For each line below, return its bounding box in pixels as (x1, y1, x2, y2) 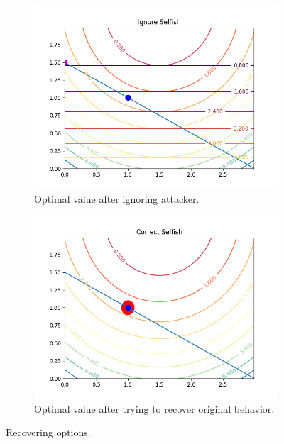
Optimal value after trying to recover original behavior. (34, 401, 275, 416)
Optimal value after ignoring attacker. (34, 191, 200, 206)
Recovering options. (6, 425, 91, 440)
